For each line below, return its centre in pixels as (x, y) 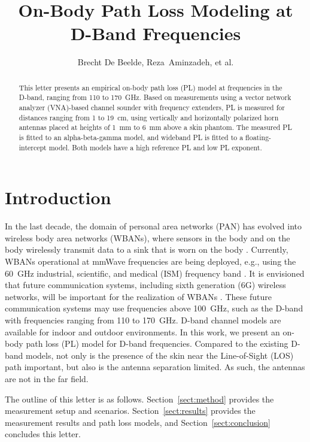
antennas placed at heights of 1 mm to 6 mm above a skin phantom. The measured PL (155, 127)
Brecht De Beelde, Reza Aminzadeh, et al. (156, 62)
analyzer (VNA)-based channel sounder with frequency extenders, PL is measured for (152, 108)
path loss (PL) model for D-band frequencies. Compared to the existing (157, 343)
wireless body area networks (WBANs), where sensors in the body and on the (148, 237)
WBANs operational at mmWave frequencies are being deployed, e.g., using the (151, 261)
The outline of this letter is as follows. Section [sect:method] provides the (139, 399)
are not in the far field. (47, 378)
